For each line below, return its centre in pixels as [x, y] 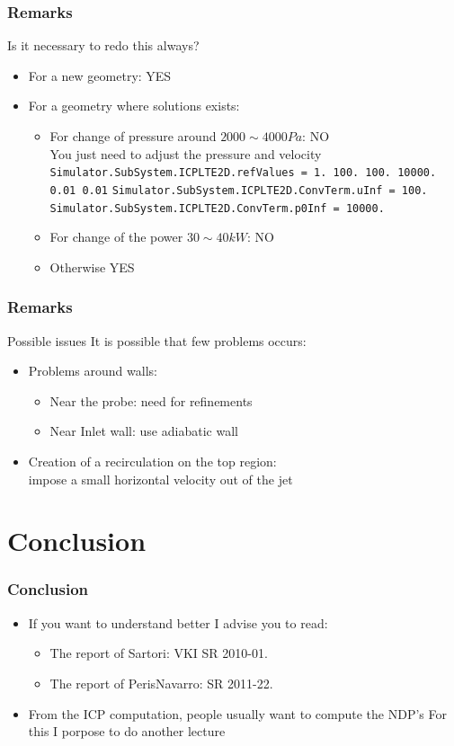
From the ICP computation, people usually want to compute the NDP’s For [237, 713]
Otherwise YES [92, 266]
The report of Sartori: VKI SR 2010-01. [159, 653]
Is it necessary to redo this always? [103, 45]
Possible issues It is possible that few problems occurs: [157, 340]
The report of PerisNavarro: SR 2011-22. [161, 683]
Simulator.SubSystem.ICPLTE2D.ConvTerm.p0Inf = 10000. [217, 208]
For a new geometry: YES [100, 75]
